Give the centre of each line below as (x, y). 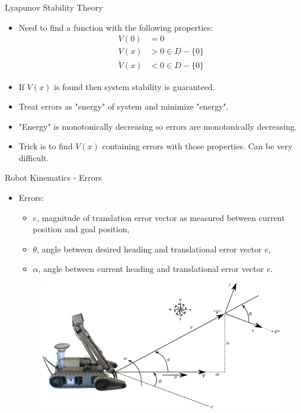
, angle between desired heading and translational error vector (149, 249)
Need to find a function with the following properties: (116, 27)
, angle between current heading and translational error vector (151, 269)
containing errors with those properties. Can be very (197, 146)
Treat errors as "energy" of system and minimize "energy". (124, 106)
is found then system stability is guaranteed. (135, 86)
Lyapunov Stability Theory (54, 7)
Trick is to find (46, 146)
